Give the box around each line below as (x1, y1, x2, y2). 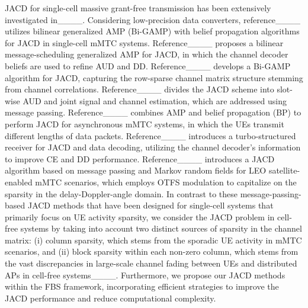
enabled (5, 175, 33, 188)
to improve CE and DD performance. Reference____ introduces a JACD (5, 152, 275, 165)
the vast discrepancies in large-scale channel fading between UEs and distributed (5, 257, 297, 269)
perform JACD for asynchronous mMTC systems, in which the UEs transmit (5, 117, 284, 130)
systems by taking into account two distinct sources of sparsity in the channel (20, 222, 302, 235)
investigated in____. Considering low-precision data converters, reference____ (5, 13, 301, 25)
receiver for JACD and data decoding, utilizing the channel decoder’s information (5, 141, 301, 153)
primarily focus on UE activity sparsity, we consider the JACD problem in (5, 210, 275, 223)
